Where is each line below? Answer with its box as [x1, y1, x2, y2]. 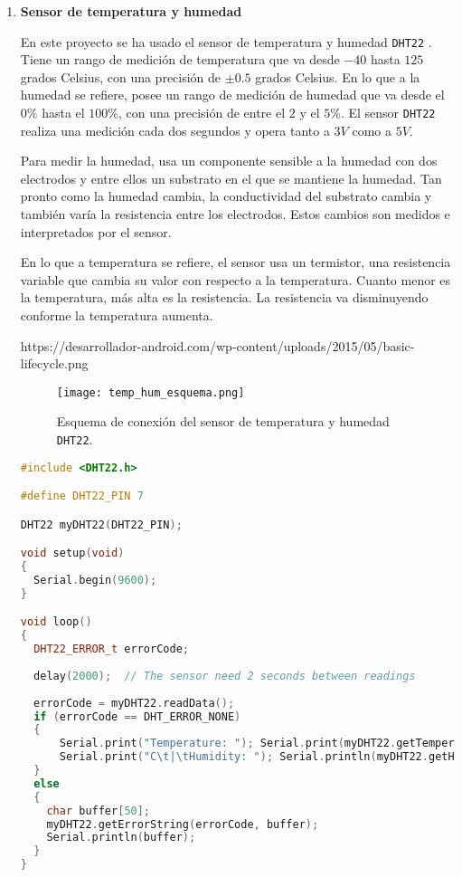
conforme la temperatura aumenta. [20, 306, 213, 325]
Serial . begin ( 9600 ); [33, 574, 157, 587]
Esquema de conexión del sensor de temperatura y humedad [56, 412, 390, 431]
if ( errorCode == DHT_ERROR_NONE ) [33, 710, 241, 723]
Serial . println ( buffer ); [46, 831, 196, 844]
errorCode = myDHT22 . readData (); [33, 696, 235, 710]
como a [352, 120, 391, 139]
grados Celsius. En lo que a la [255, 67, 420, 86]
